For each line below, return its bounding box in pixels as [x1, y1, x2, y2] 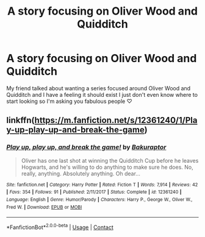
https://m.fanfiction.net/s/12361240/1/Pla [34, 115, 198, 126]
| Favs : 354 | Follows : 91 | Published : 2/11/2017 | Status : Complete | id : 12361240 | [6, 189, 182, 196]
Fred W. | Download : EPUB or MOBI [6, 204, 82, 210]
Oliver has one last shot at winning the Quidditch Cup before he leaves [21, 157, 199, 164]
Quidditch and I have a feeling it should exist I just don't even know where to [6, 91, 198, 98]
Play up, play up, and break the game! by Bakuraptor [6, 143, 167, 152]
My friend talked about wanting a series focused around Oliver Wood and [6, 84, 191, 92]
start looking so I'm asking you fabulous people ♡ [6, 97, 132, 105]
